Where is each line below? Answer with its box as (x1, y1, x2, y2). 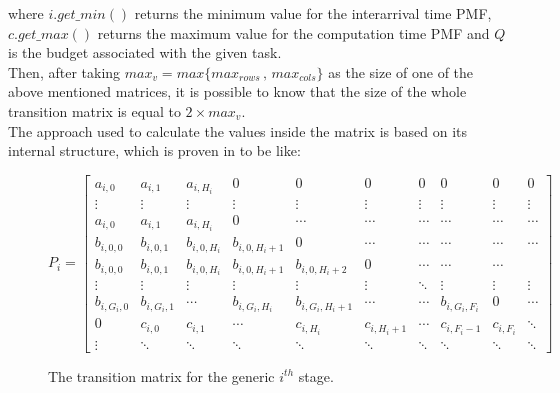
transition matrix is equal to (8, 100, 181, 121)
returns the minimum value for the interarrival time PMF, (134, 3, 492, 23)
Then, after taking (8, 61, 121, 82)
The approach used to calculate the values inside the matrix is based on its (8, 120, 468, 141)
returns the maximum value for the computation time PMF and (97, 22, 490, 43)
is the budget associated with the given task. (8, 42, 282, 63)
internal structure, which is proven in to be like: (8, 140, 301, 161)
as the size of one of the (328, 61, 474, 82)
